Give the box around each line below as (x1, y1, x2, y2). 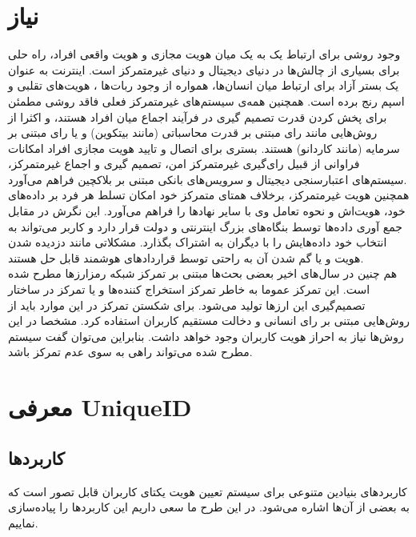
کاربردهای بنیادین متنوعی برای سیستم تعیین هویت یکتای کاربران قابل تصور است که (8, 483, 407, 499)
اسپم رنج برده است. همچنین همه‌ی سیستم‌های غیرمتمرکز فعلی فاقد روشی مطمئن (8, 92, 405, 109)
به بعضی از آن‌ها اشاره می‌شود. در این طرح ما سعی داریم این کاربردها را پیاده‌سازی (8, 499, 410, 515)
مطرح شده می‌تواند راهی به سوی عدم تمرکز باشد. (8, 343, 253, 360)
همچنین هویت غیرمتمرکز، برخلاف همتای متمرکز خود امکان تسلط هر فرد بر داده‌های (8, 186, 410, 203)
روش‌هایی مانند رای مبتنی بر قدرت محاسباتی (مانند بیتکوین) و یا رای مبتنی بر (8, 124, 378, 141)
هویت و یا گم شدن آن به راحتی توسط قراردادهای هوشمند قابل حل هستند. (8, 249, 364, 266)
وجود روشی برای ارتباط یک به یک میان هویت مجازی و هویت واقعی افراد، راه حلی (8, 46, 401, 62)
